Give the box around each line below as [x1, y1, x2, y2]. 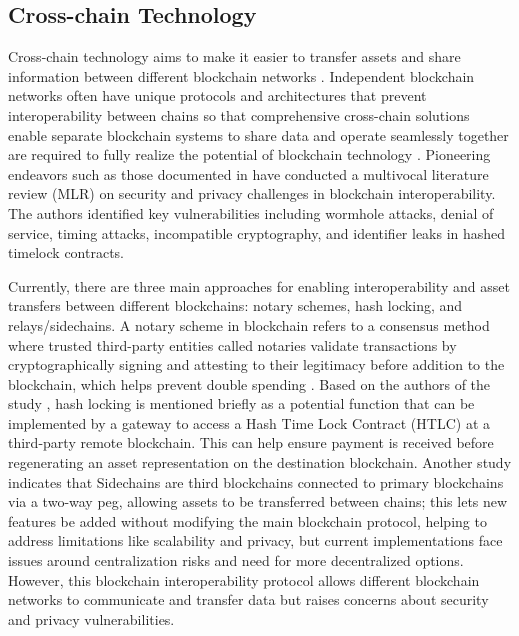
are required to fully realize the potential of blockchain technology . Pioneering [8, 144, 491, 165]
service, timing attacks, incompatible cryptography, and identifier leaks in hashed [8, 222, 506, 243]
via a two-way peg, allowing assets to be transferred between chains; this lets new [8, 491, 508, 512]
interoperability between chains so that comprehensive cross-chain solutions [8, 104, 470, 125]
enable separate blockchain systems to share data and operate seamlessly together [8, 124, 509, 145]
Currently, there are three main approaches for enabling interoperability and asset [8, 275, 510, 296]
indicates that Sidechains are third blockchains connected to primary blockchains [8, 471, 504, 492]
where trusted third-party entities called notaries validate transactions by [8, 334, 457, 355]
